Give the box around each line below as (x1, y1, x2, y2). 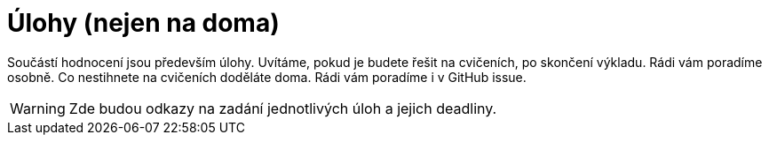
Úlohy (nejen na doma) (7, 8, 280, 38)
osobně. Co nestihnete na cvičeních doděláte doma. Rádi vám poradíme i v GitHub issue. (7, 69, 527, 85)
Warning (10, 99, 66, 117)
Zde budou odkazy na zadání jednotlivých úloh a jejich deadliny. (68, 99, 497, 117)
